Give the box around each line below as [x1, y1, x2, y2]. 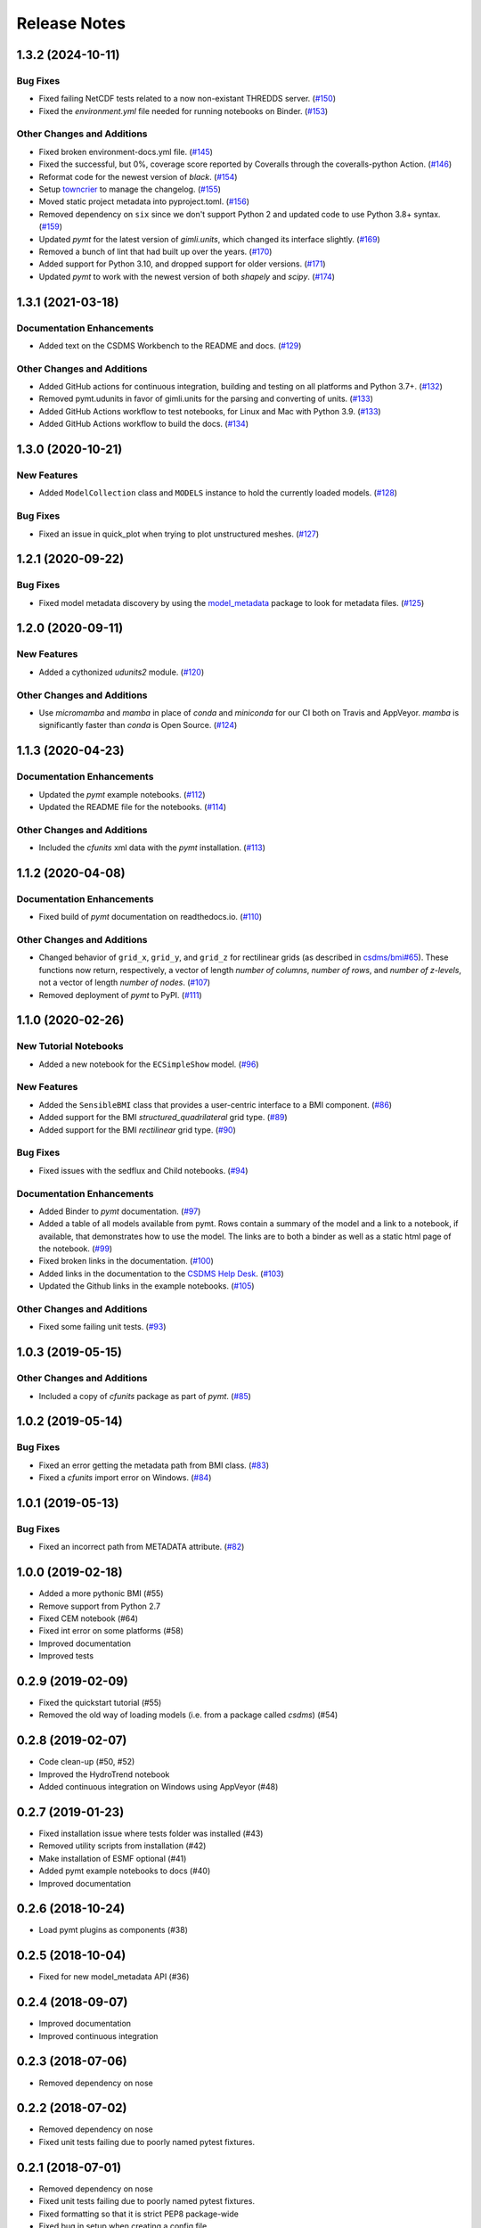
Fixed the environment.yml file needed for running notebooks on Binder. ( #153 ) [38, 105, 329, 116]
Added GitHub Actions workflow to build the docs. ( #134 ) [38, 419, 249, 430]
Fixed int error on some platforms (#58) [38, 1626, 184, 1636]
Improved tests [38, 1651, 94, 1661]
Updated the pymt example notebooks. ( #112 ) [38, 789, 206, 799]
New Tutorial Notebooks [16, 1040, 124, 1053]
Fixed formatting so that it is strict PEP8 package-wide [38, 2208, 240, 2219]
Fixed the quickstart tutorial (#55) [38, 1697, 162, 1708]
